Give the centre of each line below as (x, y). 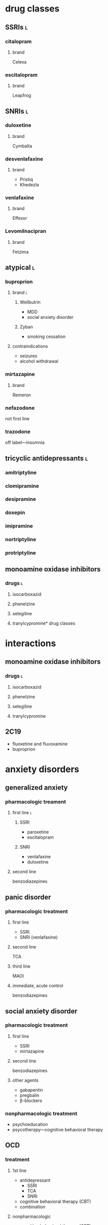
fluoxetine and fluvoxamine (40, 744)
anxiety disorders (42, 769)
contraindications (30, 346)
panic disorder (28, 897)
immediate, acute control (38, 986)
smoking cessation (46, 337)
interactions (30, 643)
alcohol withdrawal (39, 361)
